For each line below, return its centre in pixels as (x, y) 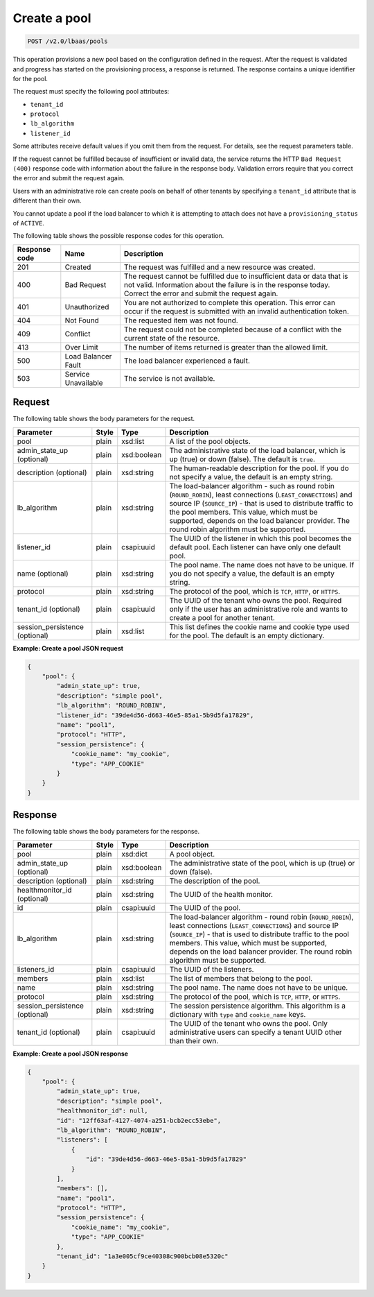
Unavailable (84, 383)
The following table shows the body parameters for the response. (106, 832)
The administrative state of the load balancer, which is (258, 450)
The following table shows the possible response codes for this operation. (118, 236)
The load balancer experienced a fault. (187, 361)
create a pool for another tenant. (222, 617)
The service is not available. (169, 378)
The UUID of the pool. (205, 907)
